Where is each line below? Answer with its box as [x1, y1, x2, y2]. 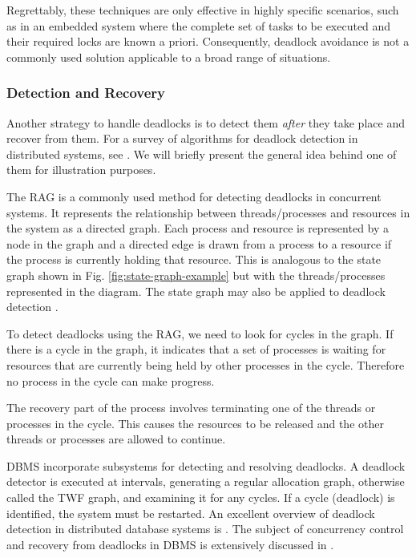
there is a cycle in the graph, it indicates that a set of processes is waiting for [6, 341, 386, 358]
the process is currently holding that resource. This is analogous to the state [6, 251, 382, 268]
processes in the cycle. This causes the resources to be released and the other [6, 414, 384, 431]
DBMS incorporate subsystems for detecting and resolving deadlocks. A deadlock [6, 457, 406, 474]
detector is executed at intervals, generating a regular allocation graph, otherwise [6, 473, 405, 490]
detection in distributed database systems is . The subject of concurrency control [6, 520, 404, 537]
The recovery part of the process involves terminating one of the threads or [6, 399, 376, 416]
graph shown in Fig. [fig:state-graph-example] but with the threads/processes [6, 266, 386, 283]
